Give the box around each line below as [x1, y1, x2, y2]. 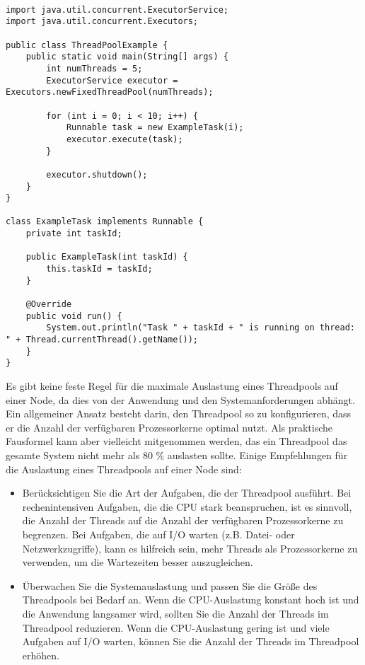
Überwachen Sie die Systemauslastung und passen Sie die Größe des [22, 578, 318, 593]
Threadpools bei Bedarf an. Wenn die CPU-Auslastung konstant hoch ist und [22, 592, 359, 607]
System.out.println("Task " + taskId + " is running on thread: [46, 323, 355, 333]
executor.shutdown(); [46, 169, 148, 180]
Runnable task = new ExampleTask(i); [66, 122, 244, 133]
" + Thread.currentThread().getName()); [6, 335, 199, 345]
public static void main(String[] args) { [25, 52, 228, 62]
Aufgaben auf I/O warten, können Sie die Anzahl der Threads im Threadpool [22, 634, 359, 649]
